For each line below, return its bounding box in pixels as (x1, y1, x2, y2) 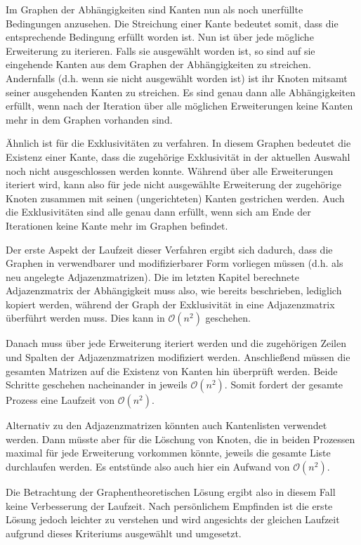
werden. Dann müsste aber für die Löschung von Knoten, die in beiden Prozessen (6, 431, 355, 446)
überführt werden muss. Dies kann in (6, 310, 165, 325)
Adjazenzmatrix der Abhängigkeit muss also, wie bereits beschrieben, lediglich (6, 283, 342, 298)
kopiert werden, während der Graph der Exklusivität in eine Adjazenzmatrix (6, 296, 335, 311)
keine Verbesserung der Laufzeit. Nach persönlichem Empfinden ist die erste (6, 498, 333, 513)
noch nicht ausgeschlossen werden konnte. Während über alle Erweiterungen (6, 163, 334, 178)
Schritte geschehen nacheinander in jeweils (6, 377, 188, 392)
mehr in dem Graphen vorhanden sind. (6, 112, 173, 126)
